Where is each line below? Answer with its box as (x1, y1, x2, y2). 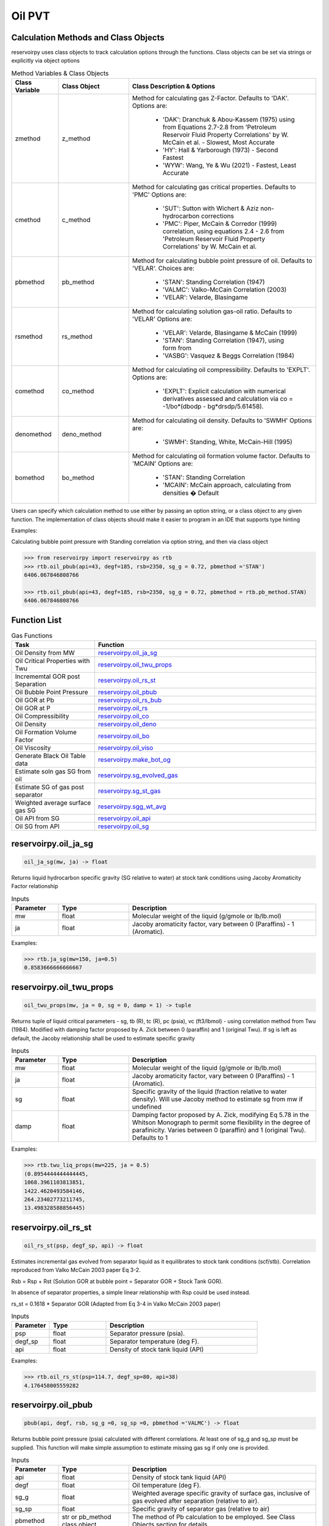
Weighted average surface (15, 798, 91, 807)
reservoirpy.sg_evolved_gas (97, 771, 178, 779)
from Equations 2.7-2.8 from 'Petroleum (162, 123, 277, 131)
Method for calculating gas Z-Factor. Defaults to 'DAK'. (132, 94, 289, 103)
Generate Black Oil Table (15, 751, 87, 760)
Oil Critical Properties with (15, 657, 90, 665)
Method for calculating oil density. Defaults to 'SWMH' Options (132, 416, 312, 425)
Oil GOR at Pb (15, 696, 54, 704)
